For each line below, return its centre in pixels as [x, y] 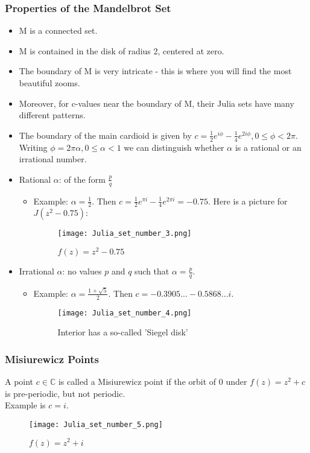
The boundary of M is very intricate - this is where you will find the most [155, 71]
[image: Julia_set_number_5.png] [96, 424]
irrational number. [53, 159]
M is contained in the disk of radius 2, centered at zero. [122, 50]
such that [152, 271]
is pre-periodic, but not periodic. [65, 393]
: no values [82, 271]
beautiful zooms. [49, 83]
